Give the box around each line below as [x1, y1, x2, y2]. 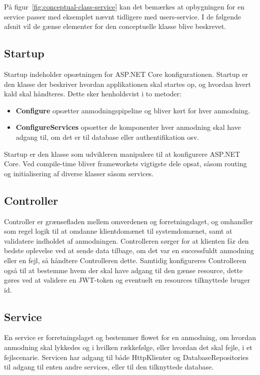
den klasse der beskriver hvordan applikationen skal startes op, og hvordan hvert [4, 78, 251, 89]
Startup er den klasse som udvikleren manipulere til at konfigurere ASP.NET [4, 148, 240, 159]
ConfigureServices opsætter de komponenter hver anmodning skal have [15, 122, 241, 132]
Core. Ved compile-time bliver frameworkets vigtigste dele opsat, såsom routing [4, 158, 247, 169]
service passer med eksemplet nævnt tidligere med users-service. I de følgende [4, 11, 241, 21]
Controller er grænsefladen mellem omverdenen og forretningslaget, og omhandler [4, 216, 253, 226]
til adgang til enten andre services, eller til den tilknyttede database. [4, 362, 214, 372]
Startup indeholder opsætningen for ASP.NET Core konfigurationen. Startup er [4, 68, 248, 79]
